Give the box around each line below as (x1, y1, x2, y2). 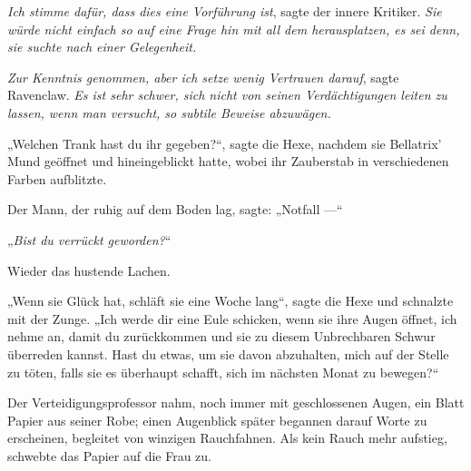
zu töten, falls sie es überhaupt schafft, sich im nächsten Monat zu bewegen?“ (7, 362, 439, 381)
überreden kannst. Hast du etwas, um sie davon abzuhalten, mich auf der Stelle (7, 344, 449, 363)
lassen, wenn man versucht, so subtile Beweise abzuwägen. (7, 103, 331, 122)
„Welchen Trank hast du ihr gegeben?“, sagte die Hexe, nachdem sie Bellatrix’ (7, 133, 442, 152)
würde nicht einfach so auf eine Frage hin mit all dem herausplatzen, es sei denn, (7, 19, 460, 38)
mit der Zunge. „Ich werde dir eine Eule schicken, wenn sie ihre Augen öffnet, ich (7, 309, 457, 328)
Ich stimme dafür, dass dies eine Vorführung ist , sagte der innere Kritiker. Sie (7, 2, 442, 20)
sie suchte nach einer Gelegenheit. (7, 37, 197, 56)
